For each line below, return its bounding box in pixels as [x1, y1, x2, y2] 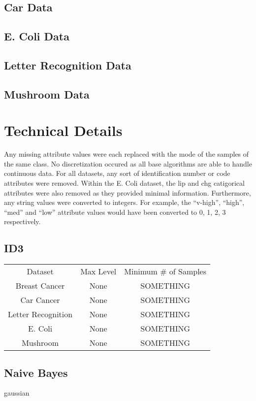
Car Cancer [20, 294, 60, 306]
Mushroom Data [4, 86, 90, 101]
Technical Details [4, 120, 123, 140]
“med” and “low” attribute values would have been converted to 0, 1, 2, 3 [4, 206, 226, 217]
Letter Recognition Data [4, 57, 131, 72]
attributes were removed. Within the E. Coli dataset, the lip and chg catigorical [4, 178, 245, 188]
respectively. [4, 216, 41, 227]
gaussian [4, 388, 30, 398]
